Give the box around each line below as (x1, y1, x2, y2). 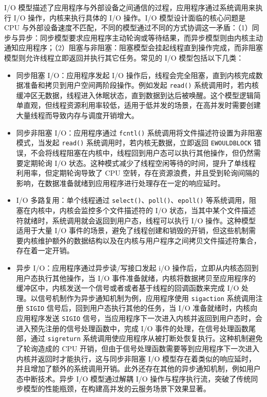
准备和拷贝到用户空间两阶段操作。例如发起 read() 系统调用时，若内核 (23, 80, 259, 90)
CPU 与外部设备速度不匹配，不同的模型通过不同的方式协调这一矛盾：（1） (4, 22, 252, 33)
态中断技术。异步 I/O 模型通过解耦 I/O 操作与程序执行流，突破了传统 (16, 373, 251, 384)
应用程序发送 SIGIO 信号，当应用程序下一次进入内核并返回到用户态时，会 (16, 313, 262, 323)
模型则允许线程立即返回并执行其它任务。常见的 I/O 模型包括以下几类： (4, 52, 244, 63)
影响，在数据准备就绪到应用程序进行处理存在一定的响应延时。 (16, 177, 225, 188)
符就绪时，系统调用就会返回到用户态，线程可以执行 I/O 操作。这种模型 (16, 215, 256, 225)
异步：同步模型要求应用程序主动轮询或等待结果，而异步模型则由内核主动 (18, 32, 263, 43)
